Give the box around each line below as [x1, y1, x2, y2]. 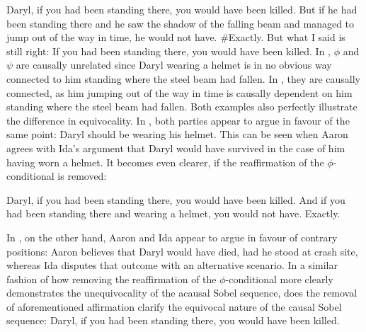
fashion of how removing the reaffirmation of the [6, 271, 217, 286]
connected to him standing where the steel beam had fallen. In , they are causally [6, 71, 361, 86]
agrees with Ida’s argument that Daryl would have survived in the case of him [6, 140, 345, 155]
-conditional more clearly [225, 271, 333, 286]
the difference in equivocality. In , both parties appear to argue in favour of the [6, 113, 350, 127]
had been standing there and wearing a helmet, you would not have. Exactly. [6, 206, 341, 221]
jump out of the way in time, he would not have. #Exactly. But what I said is [6, 30, 345, 45]
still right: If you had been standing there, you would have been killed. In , [6, 43, 331, 58]
